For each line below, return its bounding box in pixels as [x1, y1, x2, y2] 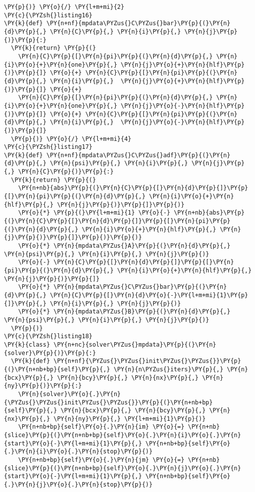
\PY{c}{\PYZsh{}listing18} [4, 333, 92, 340]
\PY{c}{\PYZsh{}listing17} [4, 143, 92, 151]
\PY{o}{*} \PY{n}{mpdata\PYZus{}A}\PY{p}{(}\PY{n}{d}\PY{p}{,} [18, 242, 231, 250]
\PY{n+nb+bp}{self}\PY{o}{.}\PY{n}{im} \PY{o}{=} [18, 423, 185, 431]
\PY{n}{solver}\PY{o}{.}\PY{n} [18, 390, 121, 398]
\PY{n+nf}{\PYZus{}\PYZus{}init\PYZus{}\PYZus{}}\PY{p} [53, 358, 241, 365]
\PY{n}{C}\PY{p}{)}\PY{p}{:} [18, 168, 114, 176]
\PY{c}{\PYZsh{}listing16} [4, 11, 92, 19]
